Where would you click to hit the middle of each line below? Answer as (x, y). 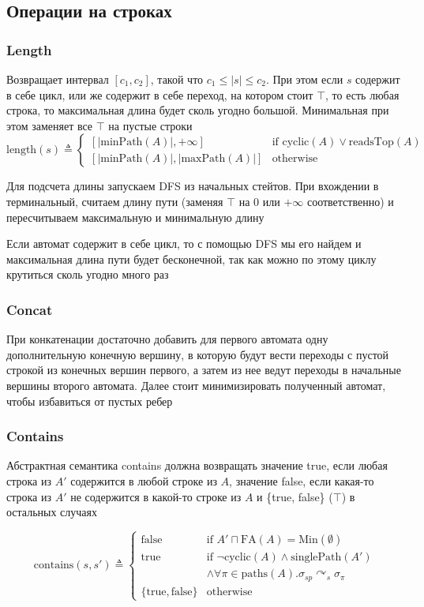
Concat (30, 309)
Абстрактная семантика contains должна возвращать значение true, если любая (197, 465)
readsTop (371, 142)
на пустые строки (150, 125)
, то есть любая (362, 94)
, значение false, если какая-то (302, 480)
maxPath (203, 158)
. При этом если (304, 79)
